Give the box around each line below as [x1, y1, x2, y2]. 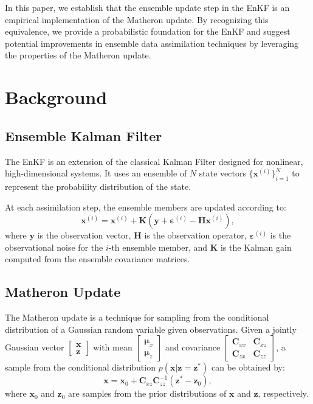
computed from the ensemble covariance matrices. [5, 252, 190, 265]
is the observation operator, [144, 229, 247, 242]
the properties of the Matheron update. [5, 49, 151, 61]
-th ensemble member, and [108, 240, 208, 253]
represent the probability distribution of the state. [5, 179, 191, 192]
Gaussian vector [5, 341, 64, 353]
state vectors [199, 167, 246, 179]
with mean [93, 341, 132, 353]
